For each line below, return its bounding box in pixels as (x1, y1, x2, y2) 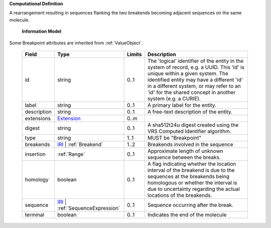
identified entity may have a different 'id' (147, 76, 243, 83)
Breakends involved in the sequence (147, 141, 233, 148)
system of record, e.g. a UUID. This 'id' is (147, 63, 244, 70)
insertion (25, 151, 46, 158)
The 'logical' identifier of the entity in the (147, 57, 243, 64)
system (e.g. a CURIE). (147, 95, 201, 102)
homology (25, 176, 49, 183)
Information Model (22, 28, 62, 35)
